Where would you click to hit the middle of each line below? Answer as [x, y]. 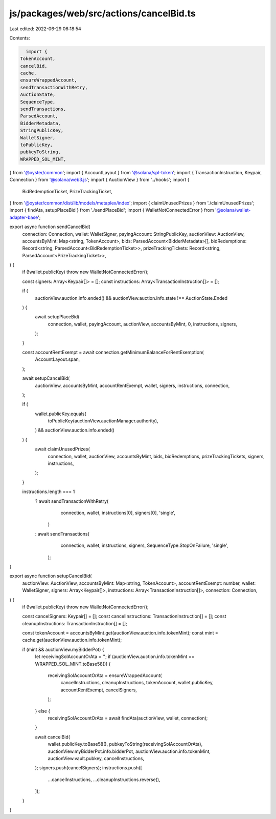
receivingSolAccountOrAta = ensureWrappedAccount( [105, 675]
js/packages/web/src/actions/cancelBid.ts [103, 13]
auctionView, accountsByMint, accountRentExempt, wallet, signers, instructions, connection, [132, 385]
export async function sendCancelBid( [50, 227]
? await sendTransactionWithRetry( [72, 501]
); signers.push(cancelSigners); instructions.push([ [89, 768]
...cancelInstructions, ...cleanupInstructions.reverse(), [104, 780]
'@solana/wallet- [233, 210]
